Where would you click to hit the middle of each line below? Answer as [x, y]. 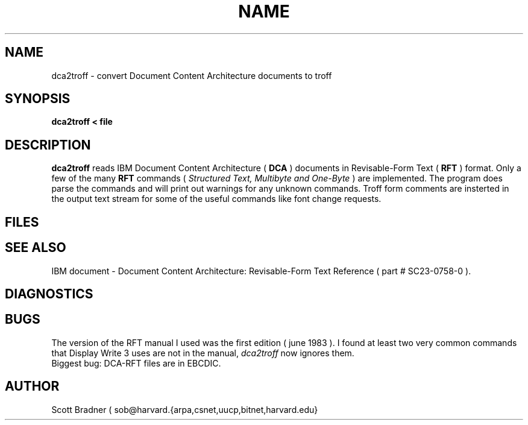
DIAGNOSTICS [49, 294]
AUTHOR [32, 386]
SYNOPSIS [38, 99]
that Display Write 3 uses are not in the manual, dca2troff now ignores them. [203, 353]
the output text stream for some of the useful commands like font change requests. [216, 199]
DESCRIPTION [48, 145]
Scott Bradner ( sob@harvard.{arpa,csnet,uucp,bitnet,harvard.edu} [185, 409]
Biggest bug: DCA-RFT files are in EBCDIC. [136, 363]
